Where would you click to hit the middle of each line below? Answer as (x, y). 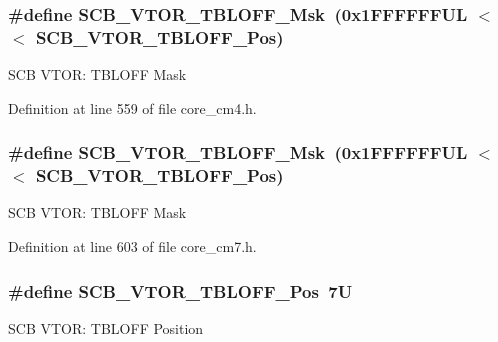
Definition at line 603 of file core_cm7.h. (132, 246)
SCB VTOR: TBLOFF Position (106, 327)
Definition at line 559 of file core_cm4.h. (132, 107)
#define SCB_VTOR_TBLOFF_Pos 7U (180, 290)
